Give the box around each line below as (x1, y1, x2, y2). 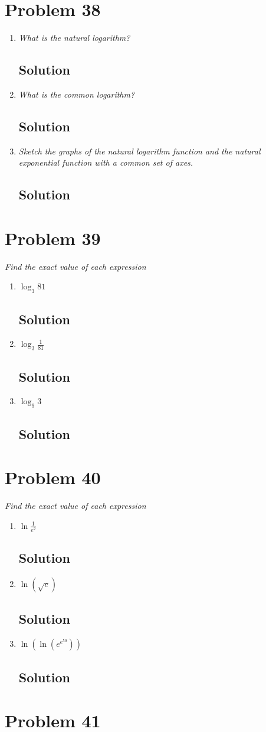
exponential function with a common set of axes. (18, 156, 193, 169)
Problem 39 (5, 225, 101, 250)
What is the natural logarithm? (18, 31, 130, 44)
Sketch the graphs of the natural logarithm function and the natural (18, 144, 261, 157)
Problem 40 (5, 465, 101, 489)
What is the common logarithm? (18, 88, 135, 100)
